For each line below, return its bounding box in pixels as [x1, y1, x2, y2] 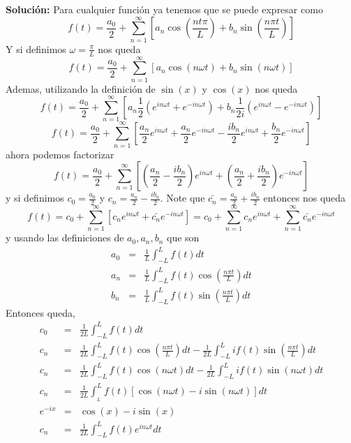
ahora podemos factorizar [6, 147, 114, 161]
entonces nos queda [263, 190, 346, 205]
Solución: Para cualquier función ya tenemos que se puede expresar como [6, 2, 323, 16]
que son [167, 230, 200, 245]
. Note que [160, 190, 205, 205]
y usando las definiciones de [6, 230, 124, 245]
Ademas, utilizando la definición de [6, 81, 156, 96]
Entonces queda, [6, 305, 75, 320]
